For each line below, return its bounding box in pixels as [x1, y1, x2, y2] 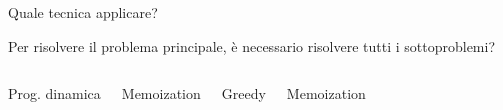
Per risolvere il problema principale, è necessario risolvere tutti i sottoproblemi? [8, 35, 496, 56]
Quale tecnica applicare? [8, 2, 158, 22]
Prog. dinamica [8, 83, 101, 104]
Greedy [221, 83, 266, 104]
